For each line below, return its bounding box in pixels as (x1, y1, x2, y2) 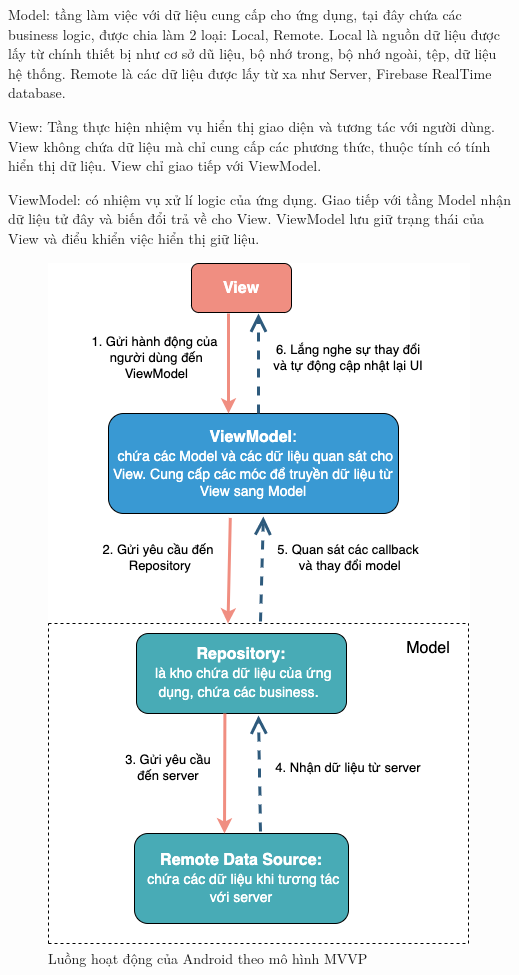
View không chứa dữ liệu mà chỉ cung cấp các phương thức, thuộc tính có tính (8, 135, 491, 156)
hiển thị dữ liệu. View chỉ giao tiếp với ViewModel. (8, 155, 322, 176)
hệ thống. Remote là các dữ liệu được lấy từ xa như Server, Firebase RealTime (8, 62, 492, 83)
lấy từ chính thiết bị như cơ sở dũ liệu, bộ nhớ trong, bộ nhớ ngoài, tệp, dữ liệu (8, 43, 497, 64)
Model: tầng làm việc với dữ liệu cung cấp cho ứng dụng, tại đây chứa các (8, 4, 462, 24)
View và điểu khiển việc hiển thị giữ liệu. (8, 227, 260, 248)
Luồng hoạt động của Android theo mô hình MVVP (48, 948, 368, 969)
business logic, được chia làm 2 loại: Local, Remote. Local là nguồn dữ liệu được (8, 23, 500, 44)
